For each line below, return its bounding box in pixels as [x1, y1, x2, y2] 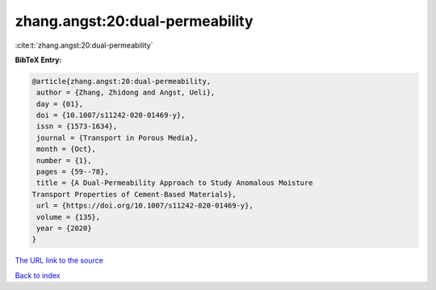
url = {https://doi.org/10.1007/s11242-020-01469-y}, [36, 201, 254, 210]
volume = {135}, [36, 212, 101, 221]
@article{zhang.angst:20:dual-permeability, [31, 77, 212, 86]
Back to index [15, 271, 61, 280]
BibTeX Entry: [15, 55, 62, 65]
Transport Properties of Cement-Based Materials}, [31, 190, 237, 199]
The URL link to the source [15, 255, 104, 266]
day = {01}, [36, 99, 84, 108]
